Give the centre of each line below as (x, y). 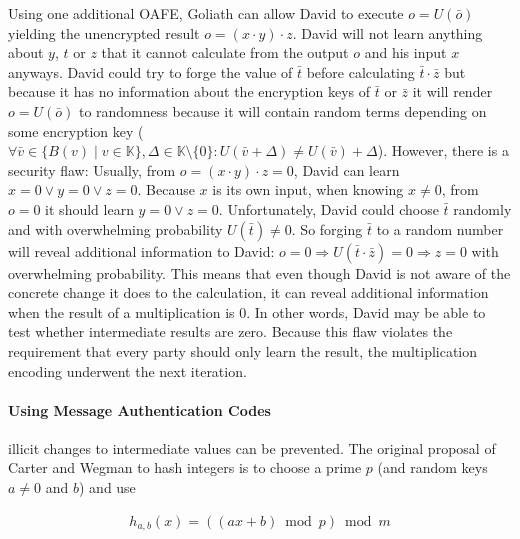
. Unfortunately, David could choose (328, 208)
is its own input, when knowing (308, 189)
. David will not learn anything (387, 32)
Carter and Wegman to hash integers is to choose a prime (185, 467)
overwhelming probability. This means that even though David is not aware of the (259, 272)
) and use (107, 487)
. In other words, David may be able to (366, 311)
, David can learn (346, 169)
